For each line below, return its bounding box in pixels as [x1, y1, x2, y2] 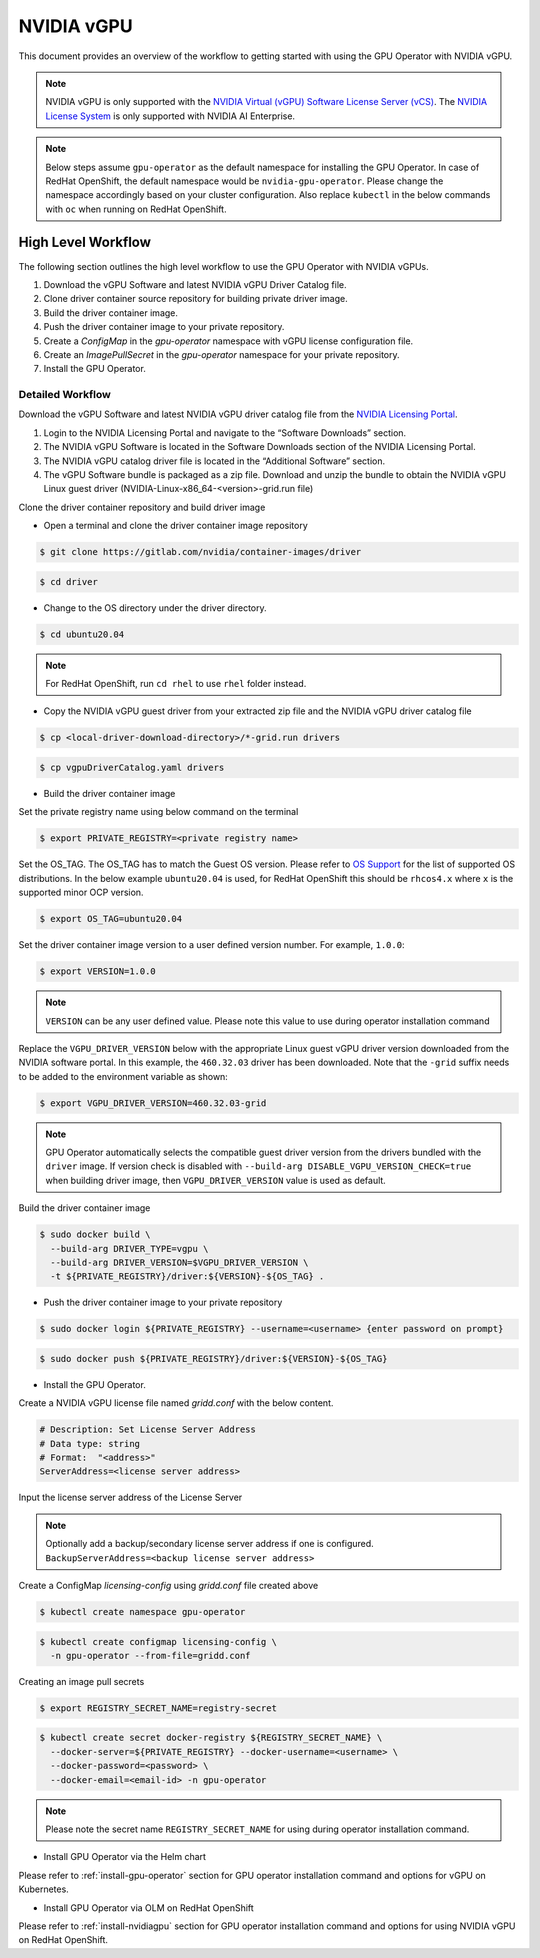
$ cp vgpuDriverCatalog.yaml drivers [39, 762, 225, 774]
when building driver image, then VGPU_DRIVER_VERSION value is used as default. [45, 1174, 387, 1186]
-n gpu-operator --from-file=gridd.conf [50, 1650, 251, 1661]
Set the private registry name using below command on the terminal [18, 806, 299, 818]
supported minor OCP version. [18, 886, 144, 899]
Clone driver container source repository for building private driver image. [43, 293, 349, 305]
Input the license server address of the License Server [18, 1491, 243, 1504]
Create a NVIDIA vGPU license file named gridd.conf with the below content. [18, 1397, 334, 1409]
